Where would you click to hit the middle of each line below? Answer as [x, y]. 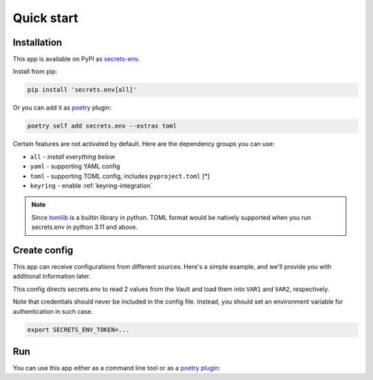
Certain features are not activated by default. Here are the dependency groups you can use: [144, 144]
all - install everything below [73, 157]
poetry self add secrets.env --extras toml [102, 126]
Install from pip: [35, 72]
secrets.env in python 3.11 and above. [85, 227]
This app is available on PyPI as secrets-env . [76, 59]
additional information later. [52, 277]
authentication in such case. [53, 311]
